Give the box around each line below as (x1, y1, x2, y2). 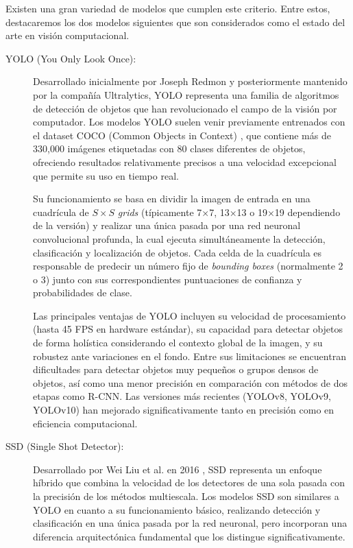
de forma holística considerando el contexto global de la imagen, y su (33, 335, 323, 350)
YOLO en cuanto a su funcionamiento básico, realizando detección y (33, 502, 321, 516)
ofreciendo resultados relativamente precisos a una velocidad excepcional (33, 154, 337, 169)
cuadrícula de (33, 204, 89, 219)
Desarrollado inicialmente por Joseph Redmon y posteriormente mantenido (33, 74, 348, 88)
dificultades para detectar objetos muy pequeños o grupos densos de (33, 362, 319, 377)
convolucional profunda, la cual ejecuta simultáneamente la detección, (33, 231, 326, 246)
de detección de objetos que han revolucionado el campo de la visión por (33, 101, 337, 115)
